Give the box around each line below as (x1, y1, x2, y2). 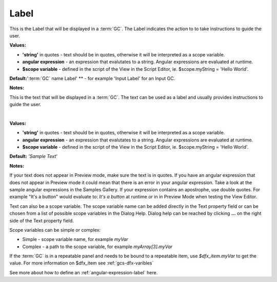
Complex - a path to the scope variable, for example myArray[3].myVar (22, 244, 173, 250)
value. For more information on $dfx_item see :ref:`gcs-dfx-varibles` (9, 260, 154, 266)
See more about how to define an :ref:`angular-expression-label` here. (9, 269, 158, 275)
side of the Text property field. (9, 217, 74, 224)
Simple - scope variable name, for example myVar (22, 236, 128, 243)
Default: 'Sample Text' (9, 153, 57, 159)
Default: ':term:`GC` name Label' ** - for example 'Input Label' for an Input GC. (9, 75, 175, 82)
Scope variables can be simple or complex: (9, 227, 101, 233)
